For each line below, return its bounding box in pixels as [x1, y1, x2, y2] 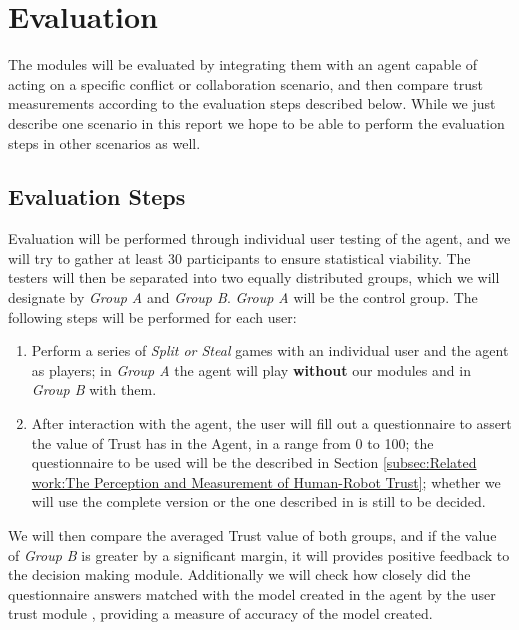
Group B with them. [31, 379, 157, 400]
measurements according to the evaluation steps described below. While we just [8, 93, 496, 114]
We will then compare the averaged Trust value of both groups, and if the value [8, 525, 497, 546]
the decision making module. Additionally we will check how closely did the [8, 564, 471, 585]
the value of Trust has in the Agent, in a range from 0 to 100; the [31, 432, 434, 453]
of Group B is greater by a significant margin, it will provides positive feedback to [8, 544, 510, 565]
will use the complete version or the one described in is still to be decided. [31, 491, 486, 512]
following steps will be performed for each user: [8, 306, 297, 327]
